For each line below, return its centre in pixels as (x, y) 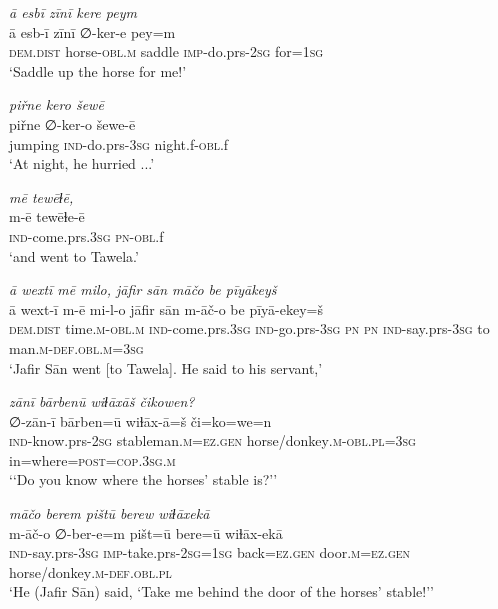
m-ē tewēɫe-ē (47, 216)
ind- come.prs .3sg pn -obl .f (86, 235)
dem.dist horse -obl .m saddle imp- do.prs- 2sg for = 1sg (166, 51)
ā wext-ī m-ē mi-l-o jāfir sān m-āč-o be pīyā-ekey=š (166, 308)
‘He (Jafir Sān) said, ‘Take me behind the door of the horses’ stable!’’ (221, 591)
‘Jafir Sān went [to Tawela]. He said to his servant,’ (166, 367)
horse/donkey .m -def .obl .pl (90, 571)
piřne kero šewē (56, 104)
